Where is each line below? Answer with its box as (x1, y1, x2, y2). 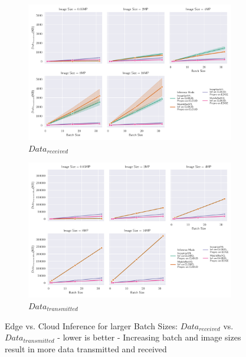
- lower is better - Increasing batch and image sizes (57, 331, 241, 343)
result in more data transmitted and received (5, 342, 167, 355)
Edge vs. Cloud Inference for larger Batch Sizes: (5, 319, 178, 332)
